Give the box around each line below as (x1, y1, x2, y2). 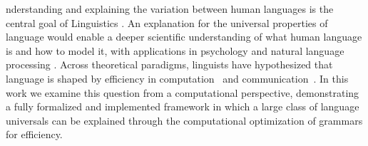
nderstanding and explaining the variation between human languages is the (6, 1, 334, 16)
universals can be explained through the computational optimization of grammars (6, 113, 363, 127)
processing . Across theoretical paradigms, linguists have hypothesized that (6, 57, 333, 72)
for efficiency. (6, 127, 63, 142)
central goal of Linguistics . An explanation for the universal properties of (6, 15, 328, 30)
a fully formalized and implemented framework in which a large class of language (6, 99, 359, 114)
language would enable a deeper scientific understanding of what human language (6, 29, 362, 44)
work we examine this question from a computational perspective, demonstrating (6, 85, 359, 100)
